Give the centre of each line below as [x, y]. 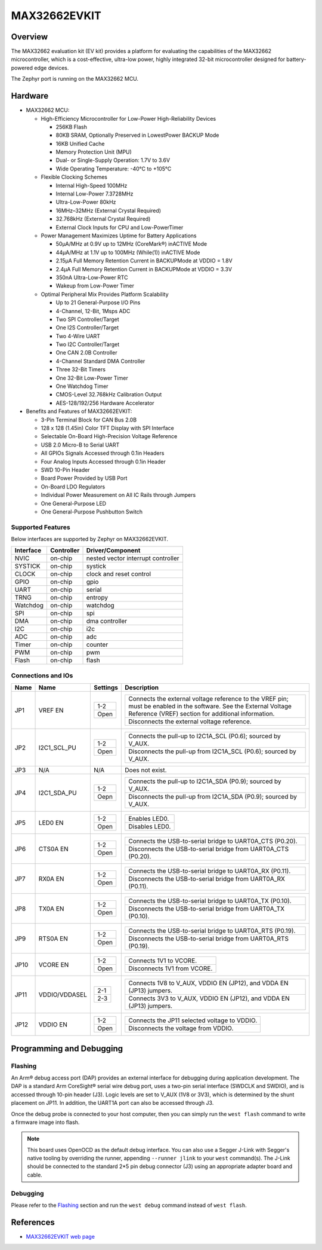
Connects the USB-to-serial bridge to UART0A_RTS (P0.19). [212, 931]
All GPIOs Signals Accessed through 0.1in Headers [103, 453]
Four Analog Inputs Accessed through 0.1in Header [103, 462]
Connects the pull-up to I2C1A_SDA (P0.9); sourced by [205, 781]
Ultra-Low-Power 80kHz [86, 202]
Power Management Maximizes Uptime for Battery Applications [119, 236]
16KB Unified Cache [80, 143]
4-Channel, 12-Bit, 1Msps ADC [93, 311]
